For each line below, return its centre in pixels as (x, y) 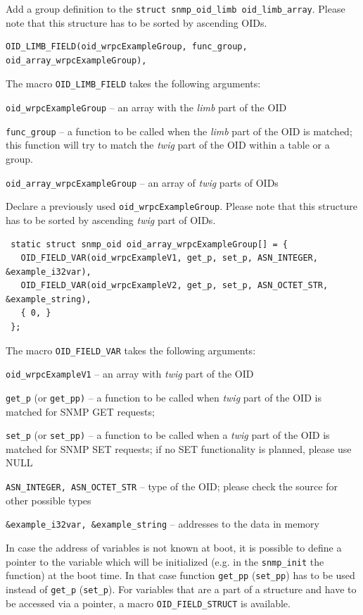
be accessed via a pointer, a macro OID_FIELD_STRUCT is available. (148, 603)
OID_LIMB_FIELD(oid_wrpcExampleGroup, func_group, (127, 47)
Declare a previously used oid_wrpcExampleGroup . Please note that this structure (181, 206)
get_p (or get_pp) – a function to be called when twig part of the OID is (164, 397)
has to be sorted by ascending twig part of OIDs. (111, 219)
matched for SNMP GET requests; (80, 411)
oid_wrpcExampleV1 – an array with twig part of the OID (130, 374)
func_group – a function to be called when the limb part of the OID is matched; (179, 131)
